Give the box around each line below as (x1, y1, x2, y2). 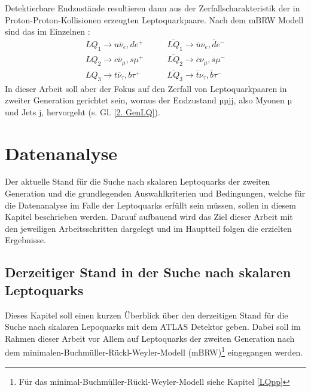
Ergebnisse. (5, 234, 46, 246)
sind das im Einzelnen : (5, 25, 90, 38)
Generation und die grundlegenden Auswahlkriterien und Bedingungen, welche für (5, 187, 306, 200)
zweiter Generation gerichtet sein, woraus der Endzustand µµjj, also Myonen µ (5, 94, 292, 106)
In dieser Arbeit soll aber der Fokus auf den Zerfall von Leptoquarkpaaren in (5, 82, 287, 94)
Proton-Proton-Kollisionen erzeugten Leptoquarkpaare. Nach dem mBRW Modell (5, 13, 304, 26)
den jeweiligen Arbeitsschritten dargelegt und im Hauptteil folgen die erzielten (5, 222, 292, 234)
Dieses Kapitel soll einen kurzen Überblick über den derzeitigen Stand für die (5, 308, 288, 321)
